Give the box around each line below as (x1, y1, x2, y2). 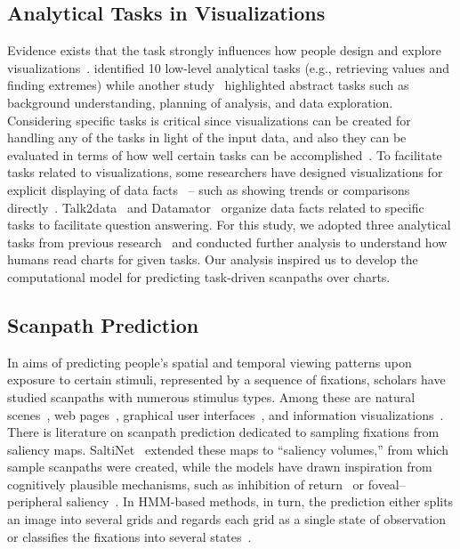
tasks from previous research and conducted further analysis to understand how (7, 232, 448, 251)
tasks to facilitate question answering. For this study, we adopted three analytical (7, 215, 451, 234)
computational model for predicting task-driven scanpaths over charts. (7, 267, 391, 286)
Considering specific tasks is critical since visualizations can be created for (7, 110, 411, 129)
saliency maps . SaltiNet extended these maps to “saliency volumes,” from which (7, 440, 448, 458)
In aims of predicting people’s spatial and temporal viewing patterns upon (7, 352, 412, 371)
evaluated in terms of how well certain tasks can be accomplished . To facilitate (7, 145, 442, 164)
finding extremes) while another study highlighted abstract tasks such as (7, 76, 409, 94)
